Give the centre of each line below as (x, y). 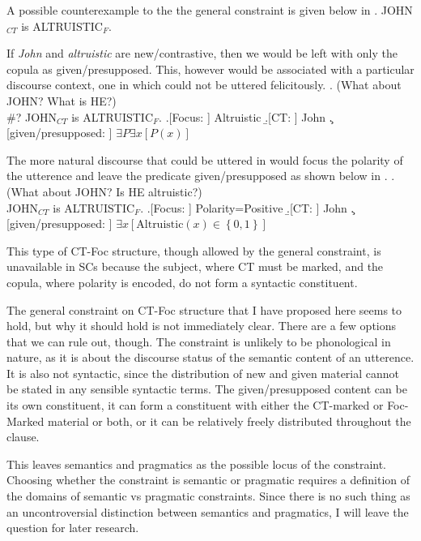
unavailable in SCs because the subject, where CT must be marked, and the (195, 266)
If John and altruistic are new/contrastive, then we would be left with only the (202, 53)
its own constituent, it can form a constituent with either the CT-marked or (195, 405)
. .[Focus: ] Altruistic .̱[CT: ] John (242, 116)
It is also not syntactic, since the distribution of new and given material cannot (203, 373)
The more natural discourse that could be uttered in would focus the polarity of (205, 159)
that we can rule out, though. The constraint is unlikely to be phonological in (199, 341)
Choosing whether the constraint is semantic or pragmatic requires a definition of (208, 480)
